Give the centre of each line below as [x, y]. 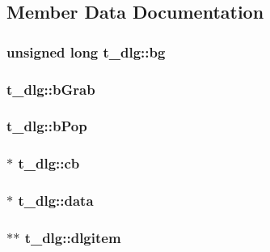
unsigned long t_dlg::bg [86, 51]
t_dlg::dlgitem [73, 237]
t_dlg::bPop [47, 126]
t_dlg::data [56, 201]
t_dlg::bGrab [51, 89]
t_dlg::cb [49, 163]
